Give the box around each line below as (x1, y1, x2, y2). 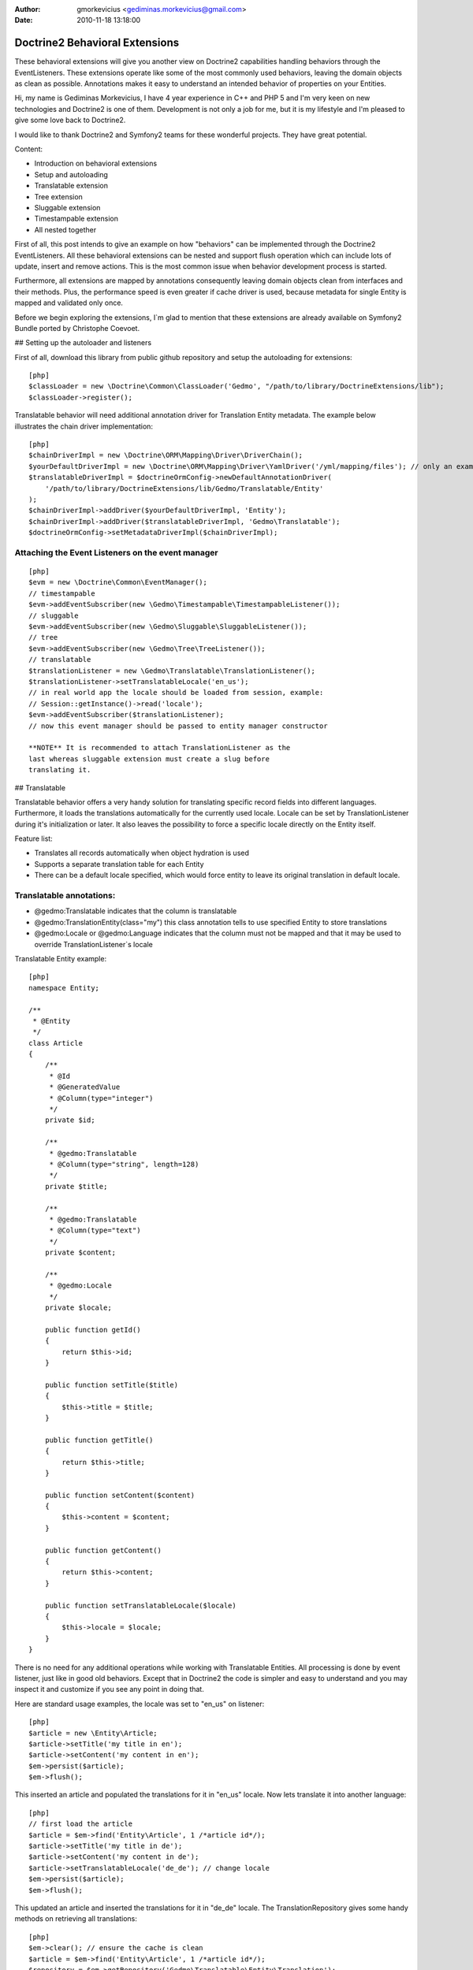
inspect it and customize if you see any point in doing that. (14, 1685, 204, 1694)
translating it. (28, 765, 91, 775)
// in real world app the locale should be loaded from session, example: (28, 688, 324, 697)
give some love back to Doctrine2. (14, 115, 126, 125)
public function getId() (44, 1325, 141, 1334)
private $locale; (44, 1303, 112, 1312)
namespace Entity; (28, 983, 100, 992)
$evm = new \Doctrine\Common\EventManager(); (28, 578, 208, 587)
